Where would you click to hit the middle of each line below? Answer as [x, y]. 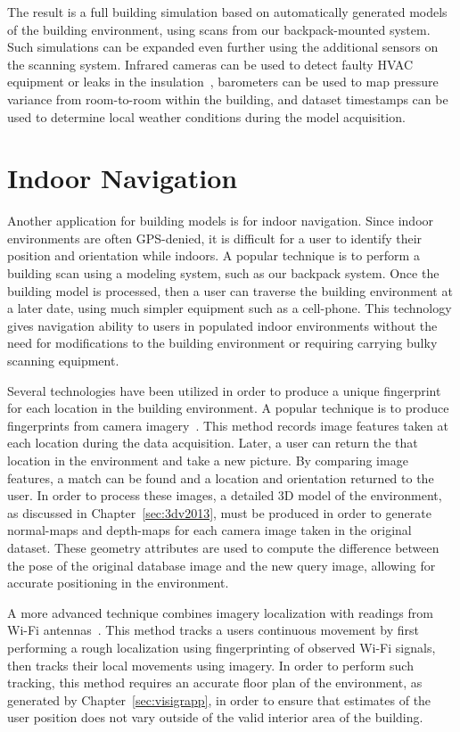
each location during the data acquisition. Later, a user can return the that [213, 443]
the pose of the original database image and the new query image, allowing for [222, 565]
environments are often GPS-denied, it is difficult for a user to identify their [215, 238]
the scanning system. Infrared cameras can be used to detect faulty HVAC [210, 64]
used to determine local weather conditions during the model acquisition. [206, 116]
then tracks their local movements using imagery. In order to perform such [210, 665]
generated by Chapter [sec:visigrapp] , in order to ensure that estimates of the [219, 699]
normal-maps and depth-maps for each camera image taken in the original [209, 530]
